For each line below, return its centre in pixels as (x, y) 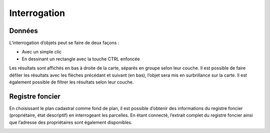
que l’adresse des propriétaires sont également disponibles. (71, 122)
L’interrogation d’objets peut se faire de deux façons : (64, 43)
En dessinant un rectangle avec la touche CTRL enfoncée (81, 59)
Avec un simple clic (42, 52)
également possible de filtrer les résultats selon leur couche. (71, 82)
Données (23, 31)
